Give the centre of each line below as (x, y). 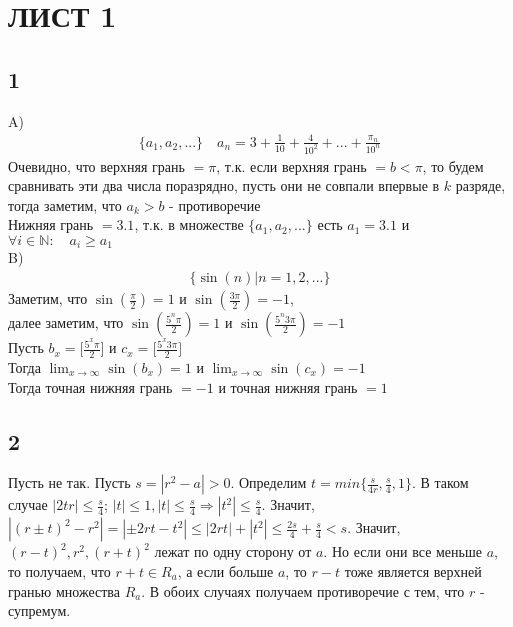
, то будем (453, 165)
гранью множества (64, 590)
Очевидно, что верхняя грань (96, 165)
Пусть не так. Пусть (69, 482)
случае (28, 504)
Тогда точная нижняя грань (90, 386)
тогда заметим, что (65, 204)
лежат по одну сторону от (233, 551)
